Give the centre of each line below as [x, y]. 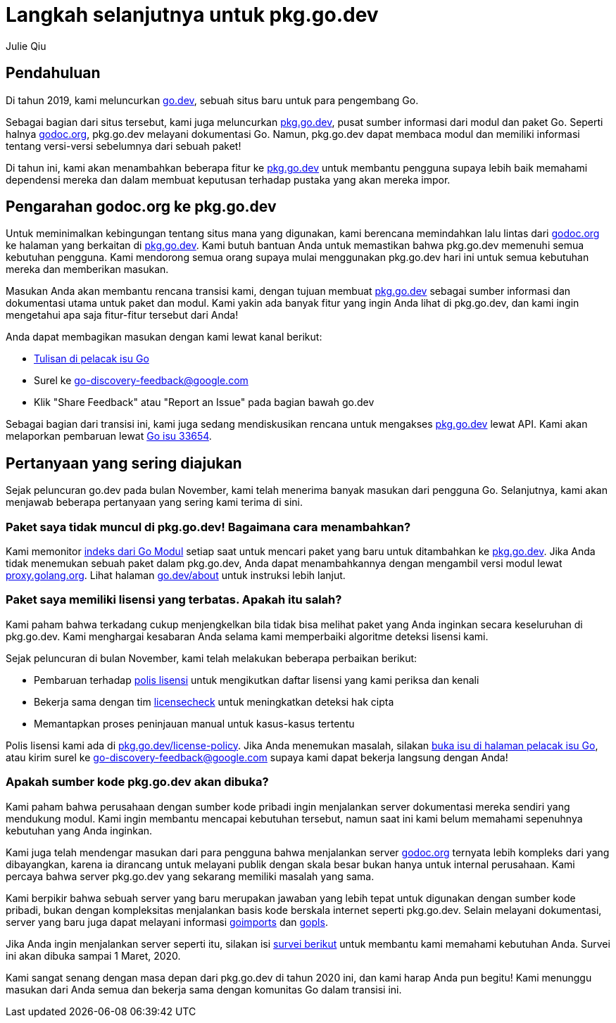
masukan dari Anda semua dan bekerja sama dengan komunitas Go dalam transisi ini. [204, 989]
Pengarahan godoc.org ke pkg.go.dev [141, 207]
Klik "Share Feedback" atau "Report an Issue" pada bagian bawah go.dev [204, 402]
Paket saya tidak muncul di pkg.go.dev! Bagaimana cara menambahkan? [208, 527]
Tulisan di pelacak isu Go [92, 359]
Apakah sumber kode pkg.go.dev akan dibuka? [137, 782]
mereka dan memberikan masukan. [87, 269]
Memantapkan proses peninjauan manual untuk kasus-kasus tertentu [194, 723]
